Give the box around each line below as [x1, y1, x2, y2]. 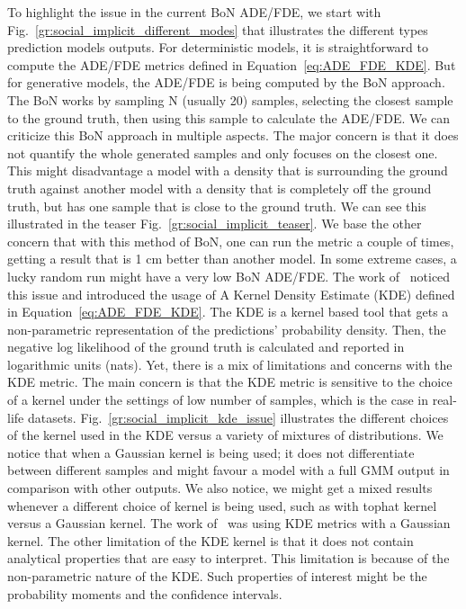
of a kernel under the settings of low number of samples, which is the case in [7, 390, 428, 409]
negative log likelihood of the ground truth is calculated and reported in [7, 337, 405, 356]
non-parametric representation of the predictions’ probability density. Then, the [7, 319, 446, 338]
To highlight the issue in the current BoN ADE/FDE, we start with [7, 3, 381, 21]
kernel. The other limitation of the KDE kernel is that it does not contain [7, 531, 414, 550]
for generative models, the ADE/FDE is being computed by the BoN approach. [7, 73, 445, 92]
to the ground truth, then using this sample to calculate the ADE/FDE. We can [7, 108, 451, 127]
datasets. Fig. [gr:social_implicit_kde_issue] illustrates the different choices [27, 407, 449, 426]
